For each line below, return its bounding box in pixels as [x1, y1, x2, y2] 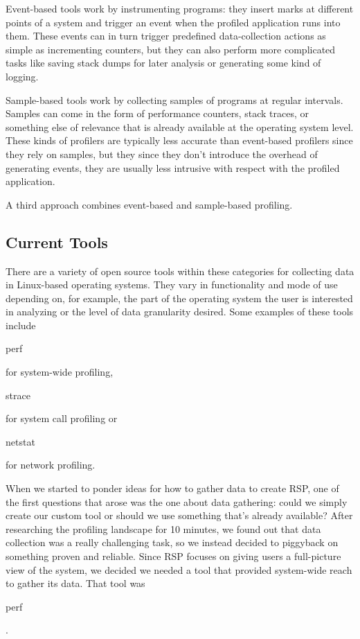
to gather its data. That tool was [6, 576, 145, 590]
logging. [6, 69, 39, 83]
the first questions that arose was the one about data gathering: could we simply [6, 494, 348, 509]
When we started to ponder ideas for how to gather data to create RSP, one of [6, 481, 339, 496]
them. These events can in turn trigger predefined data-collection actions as [6, 28, 326, 43]
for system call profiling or [6, 411, 118, 426]
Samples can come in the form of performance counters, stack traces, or [6, 106, 309, 121]
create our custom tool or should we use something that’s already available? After [6, 508, 353, 523]
